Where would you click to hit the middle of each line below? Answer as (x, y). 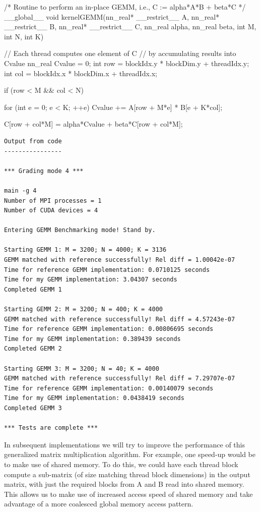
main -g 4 (20, 190)
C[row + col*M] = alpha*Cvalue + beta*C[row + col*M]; (93, 124)
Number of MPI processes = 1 (53, 201)
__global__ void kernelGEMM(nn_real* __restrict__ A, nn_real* (112, 16)
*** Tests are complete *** (51, 428)
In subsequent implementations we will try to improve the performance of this (125, 444)
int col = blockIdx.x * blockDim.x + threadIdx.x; (81, 73)
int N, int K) (24, 36)
